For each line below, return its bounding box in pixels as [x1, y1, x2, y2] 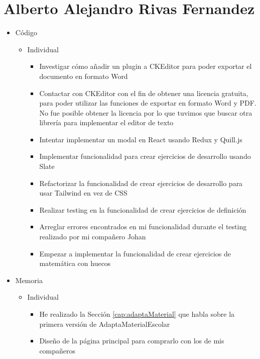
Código [15, 27, 37, 38]
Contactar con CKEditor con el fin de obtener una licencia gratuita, [39, 87, 248, 98]
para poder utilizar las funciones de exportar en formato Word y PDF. [39, 98, 256, 108]
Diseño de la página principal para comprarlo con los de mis [39, 335, 224, 346]
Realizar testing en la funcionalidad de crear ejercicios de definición [39, 204, 246, 215]
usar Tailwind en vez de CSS [39, 188, 127, 198]
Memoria [15, 275, 43, 285]
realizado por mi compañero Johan [39, 231, 146, 242]
